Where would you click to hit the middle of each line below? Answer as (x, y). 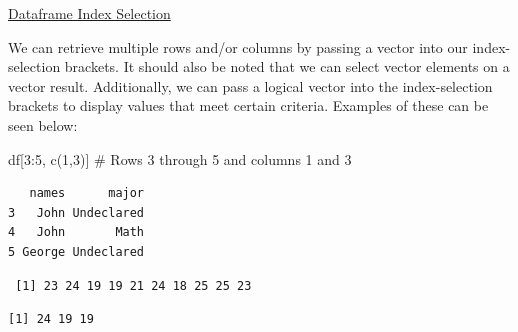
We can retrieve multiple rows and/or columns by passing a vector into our (238, 46)
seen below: (43, 124)
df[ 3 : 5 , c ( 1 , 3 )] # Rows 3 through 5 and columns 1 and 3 (180, 158)
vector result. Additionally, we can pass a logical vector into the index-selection (250, 85)
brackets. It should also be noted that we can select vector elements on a (287, 66)
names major (87, 193)
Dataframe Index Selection (89, 13)
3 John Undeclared (76, 212)
